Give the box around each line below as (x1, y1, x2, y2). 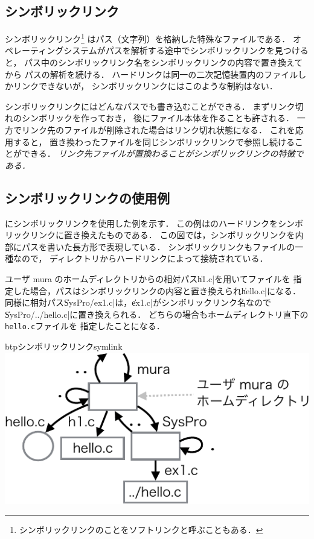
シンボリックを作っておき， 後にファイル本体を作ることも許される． (21, 112, 295, 124)
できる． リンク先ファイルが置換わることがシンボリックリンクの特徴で (21, 147, 304, 160)
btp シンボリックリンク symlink (5, 340, 123, 352)
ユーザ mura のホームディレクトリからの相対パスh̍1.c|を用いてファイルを (5, 272, 290, 285)
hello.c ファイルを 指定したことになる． (5, 320, 165, 332)
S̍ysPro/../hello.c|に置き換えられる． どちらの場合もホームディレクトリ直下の (5, 307, 309, 320)
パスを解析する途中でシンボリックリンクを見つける (105, 44, 309, 57)
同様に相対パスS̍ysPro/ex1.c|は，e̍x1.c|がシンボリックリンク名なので (5, 296, 271, 309)
